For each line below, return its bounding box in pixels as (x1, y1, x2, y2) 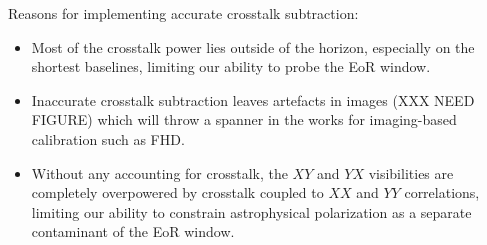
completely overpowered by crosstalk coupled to (31, 182, 324, 203)
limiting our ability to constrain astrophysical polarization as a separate (31, 201, 472, 222)
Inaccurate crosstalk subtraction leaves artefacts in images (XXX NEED (31, 89, 475, 110)
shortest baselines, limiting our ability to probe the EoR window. (31, 56, 431, 77)
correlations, (404, 182, 480, 203)
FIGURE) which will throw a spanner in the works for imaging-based (31, 109, 457, 130)
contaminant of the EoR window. (31, 221, 235, 242)
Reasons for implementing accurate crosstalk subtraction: (8, 3, 359, 23)
